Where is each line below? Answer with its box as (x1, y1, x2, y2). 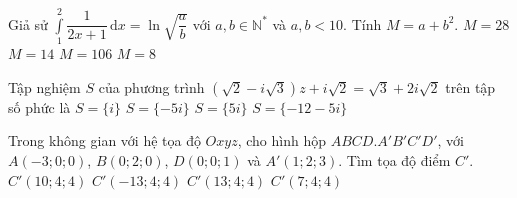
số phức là (8, 96, 71, 117)
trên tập (445, 76, 496, 97)
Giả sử (8, 13, 48, 34)
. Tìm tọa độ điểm (338, 149, 451, 170)
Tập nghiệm (8, 76, 81, 97)
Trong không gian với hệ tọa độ (8, 130, 201, 151)
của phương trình (98, 76, 205, 97)
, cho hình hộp (237, 130, 327, 151)
